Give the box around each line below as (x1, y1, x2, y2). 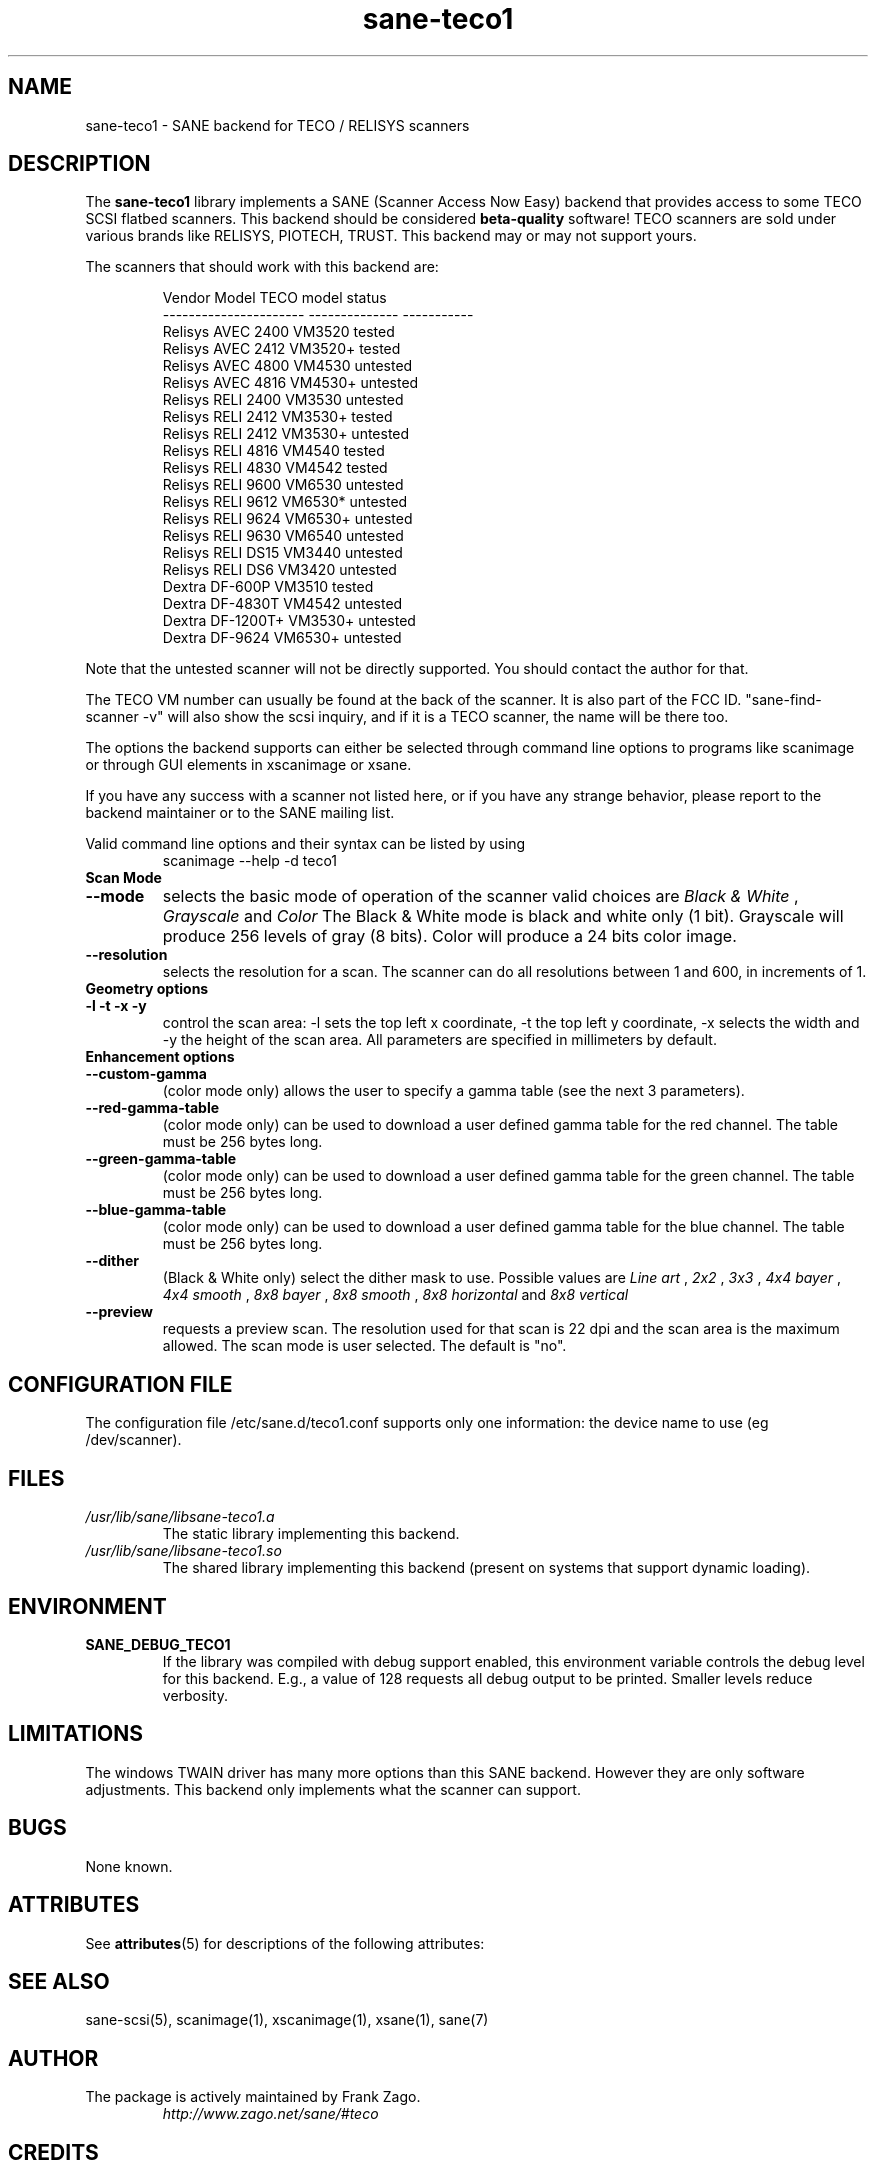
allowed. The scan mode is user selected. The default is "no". (162, 1337, 567, 1355)
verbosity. (162, 1686, 228, 1704)
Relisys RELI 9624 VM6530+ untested (162, 510, 413, 528)
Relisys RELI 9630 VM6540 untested (162, 527, 404, 545)
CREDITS (8, 2139, 99, 2165)
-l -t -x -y (85, 997, 147, 1015)
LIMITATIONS (8, 1721, 144, 1747)
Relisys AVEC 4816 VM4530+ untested (162, 374, 419, 392)
